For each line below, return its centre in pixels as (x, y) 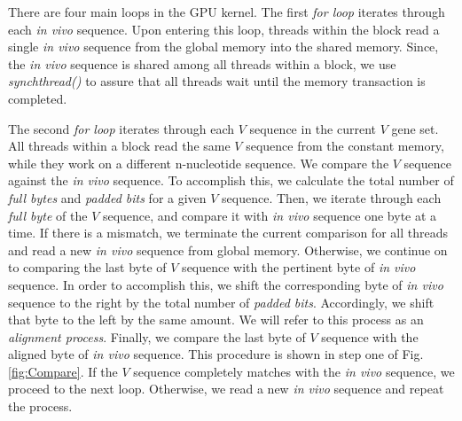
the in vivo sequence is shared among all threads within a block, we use (202, 63)
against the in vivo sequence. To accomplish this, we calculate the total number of (231, 180)
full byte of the (48, 215)
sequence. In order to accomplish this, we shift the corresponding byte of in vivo (226, 284)
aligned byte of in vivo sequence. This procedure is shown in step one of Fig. (216, 354)
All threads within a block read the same (119, 146)
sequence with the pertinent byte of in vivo (299, 267)
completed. (38, 98)
